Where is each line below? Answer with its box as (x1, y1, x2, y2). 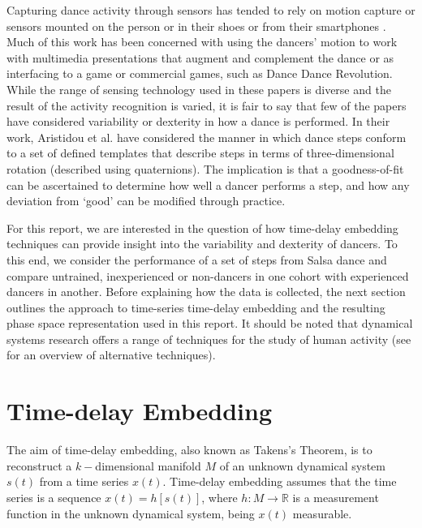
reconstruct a (6, 457, 72, 474)
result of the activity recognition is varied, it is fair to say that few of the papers (6, 97, 407, 114)
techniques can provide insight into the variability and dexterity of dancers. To (6, 235, 398, 252)
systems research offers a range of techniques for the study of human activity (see (6, 330, 411, 347)
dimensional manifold (95, 457, 201, 474)
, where (201, 488, 238, 505)
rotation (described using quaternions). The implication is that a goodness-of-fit (6, 160, 404, 177)
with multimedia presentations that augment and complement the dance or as (6, 49, 394, 66)
